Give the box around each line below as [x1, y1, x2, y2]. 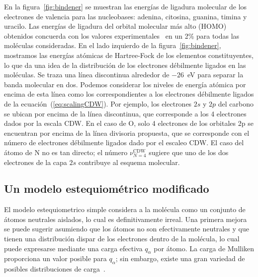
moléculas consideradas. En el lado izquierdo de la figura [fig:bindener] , [4, 40, 221, 51]
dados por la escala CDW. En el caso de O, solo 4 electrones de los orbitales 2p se [4, 118, 254, 128]
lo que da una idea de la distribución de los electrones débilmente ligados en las [4, 59, 246, 70]
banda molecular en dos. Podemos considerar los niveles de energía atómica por [4, 79, 246, 89]
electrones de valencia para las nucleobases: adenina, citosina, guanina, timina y [4, 11, 247, 21]
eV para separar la [187, 69, 244, 80]
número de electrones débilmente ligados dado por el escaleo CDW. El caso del [4, 137, 244, 148]
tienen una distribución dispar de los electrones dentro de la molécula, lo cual [4, 233, 240, 244]
